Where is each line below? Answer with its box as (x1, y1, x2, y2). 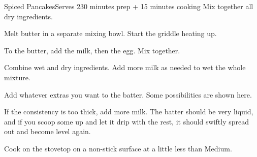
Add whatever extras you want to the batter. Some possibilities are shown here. (4, 89, 252, 100)
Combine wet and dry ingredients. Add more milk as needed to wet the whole (4, 62, 246, 73)
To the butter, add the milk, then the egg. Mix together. (4, 45, 180, 55)
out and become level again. (4, 126, 91, 137)
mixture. (4, 72, 30, 82)
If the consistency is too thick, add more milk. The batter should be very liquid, (4, 106, 253, 117)
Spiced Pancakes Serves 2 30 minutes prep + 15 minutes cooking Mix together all (4, 1, 253, 11)
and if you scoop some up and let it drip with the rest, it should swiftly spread (4, 116, 249, 127)
